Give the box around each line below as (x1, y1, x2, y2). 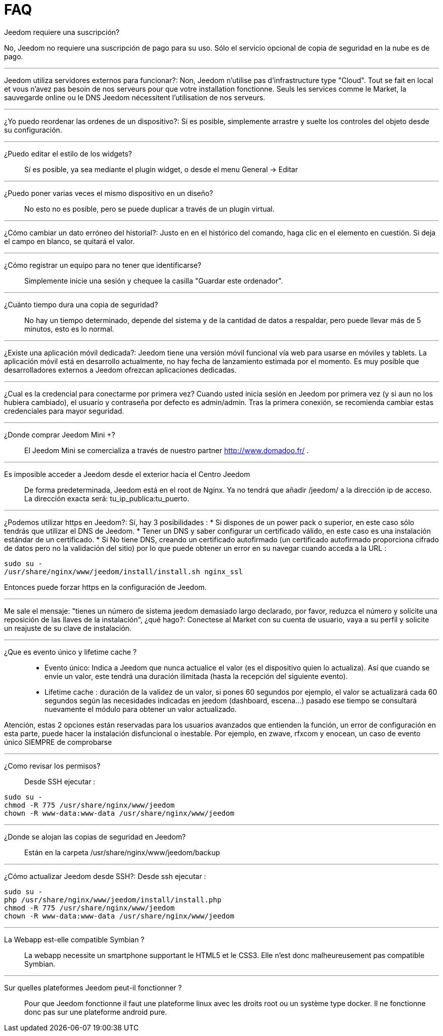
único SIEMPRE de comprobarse (4, 737, 112, 746)
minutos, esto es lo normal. (24, 324, 114, 333)
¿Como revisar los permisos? (4, 761, 101, 770)
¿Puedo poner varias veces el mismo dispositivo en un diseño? (4, 188, 213, 197)
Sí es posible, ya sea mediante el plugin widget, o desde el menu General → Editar (24, 165, 298, 174)
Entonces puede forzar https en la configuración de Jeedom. (4, 582, 207, 591)
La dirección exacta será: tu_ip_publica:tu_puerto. (24, 494, 190, 503)
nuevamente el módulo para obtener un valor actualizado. (45, 704, 237, 713)
